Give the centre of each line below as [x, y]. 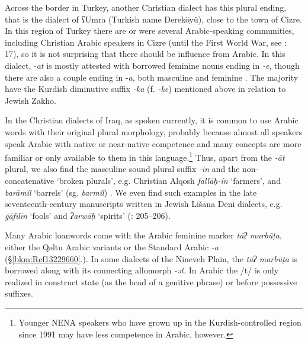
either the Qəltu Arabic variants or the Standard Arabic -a [112, 246]
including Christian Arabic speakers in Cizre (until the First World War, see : [146, 42]
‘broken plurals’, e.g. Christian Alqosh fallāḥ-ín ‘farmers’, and [169, 180]
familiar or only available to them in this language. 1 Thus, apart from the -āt [145, 156]
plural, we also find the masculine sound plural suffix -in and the [122, 169]
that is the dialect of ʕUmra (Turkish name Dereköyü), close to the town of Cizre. [153, 19]
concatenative [30, 180]
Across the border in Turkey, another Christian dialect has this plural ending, [146, 7]
